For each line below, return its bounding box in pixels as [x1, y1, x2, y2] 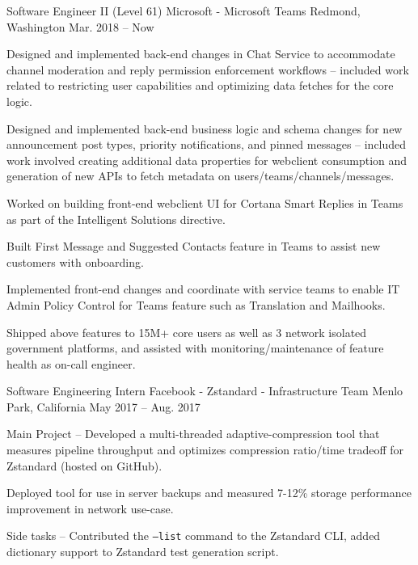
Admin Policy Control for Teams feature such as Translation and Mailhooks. [6, 296, 386, 313]
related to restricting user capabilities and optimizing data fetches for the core [6, 77, 394, 94]
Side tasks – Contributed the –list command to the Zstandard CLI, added [6, 527, 381, 544]
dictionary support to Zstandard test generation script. [6, 543, 279, 560]
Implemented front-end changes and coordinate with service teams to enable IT [6, 280, 400, 297]
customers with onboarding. [6, 253, 144, 270]
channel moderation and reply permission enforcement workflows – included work [6, 61, 409, 78]
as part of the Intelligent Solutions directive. [6, 210, 226, 227]
